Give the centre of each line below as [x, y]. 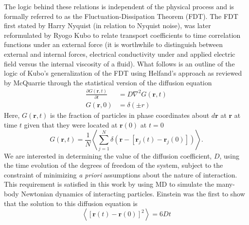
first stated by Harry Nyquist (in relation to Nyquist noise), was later [107, 25]
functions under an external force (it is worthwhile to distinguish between [114, 44]
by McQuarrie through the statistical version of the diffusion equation [108, 82]
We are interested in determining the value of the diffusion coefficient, [108, 155]
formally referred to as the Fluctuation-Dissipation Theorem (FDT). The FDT [121, 16]
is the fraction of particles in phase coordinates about [130, 115]
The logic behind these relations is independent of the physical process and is [119, 6]
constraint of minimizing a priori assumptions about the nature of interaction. [121, 174]
